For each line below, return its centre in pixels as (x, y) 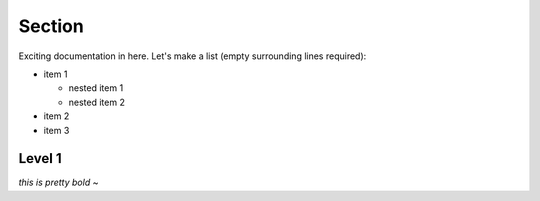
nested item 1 (96, 88)
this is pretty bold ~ (58, 182)
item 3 (56, 130)
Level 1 (40, 158)
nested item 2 (96, 102)
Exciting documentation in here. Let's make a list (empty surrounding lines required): (192, 56)
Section (51, 26)
